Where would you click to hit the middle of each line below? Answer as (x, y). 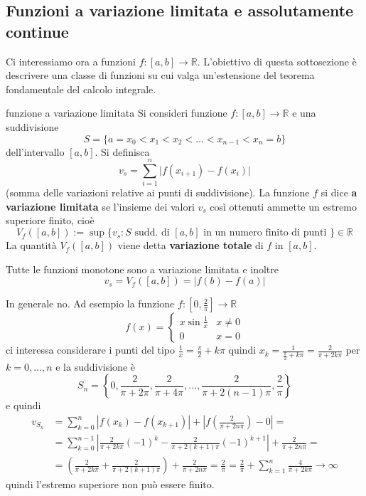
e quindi (23, 405)
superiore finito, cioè (50, 220)
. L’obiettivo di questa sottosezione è (277, 61)
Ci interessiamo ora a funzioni (71, 61)
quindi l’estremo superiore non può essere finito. (110, 484)
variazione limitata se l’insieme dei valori (100, 206)
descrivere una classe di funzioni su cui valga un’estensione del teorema (160, 75)
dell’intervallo (35, 151)
